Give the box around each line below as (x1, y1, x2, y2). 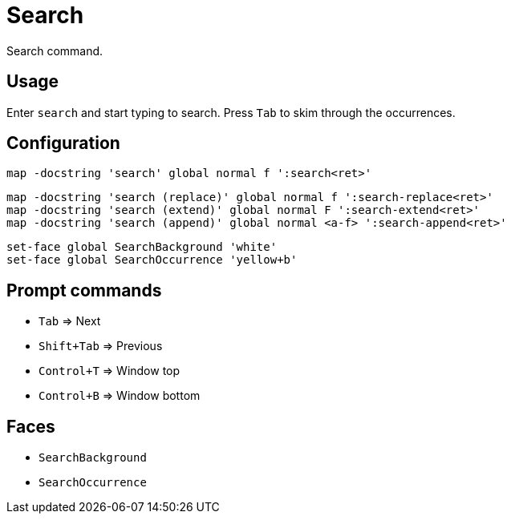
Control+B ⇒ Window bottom (39, 389, 201, 403)
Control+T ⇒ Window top (39, 364, 180, 378)
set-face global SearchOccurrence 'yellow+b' (6, 253, 298, 267)
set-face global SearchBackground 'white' (6, 240, 278, 254)
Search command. (6, 43, 103, 58)
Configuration (6, 133, 120, 154)
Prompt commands (6, 280, 162, 300)
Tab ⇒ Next (39, 314, 101, 329)
